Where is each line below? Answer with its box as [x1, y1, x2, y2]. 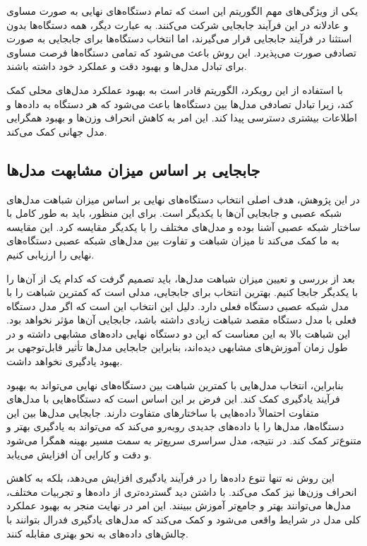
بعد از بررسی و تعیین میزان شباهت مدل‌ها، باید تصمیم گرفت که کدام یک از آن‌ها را [6, 271, 355, 285]
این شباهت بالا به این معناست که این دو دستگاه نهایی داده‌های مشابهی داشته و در [6, 326, 351, 340]
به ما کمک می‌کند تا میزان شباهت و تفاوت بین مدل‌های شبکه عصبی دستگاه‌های [6, 233, 339, 248]
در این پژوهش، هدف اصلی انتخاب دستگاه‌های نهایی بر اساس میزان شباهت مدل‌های [6, 191, 360, 206]
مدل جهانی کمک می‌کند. [6, 124, 107, 138]
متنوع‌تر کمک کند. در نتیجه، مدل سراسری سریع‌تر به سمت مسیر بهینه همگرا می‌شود [6, 433, 362, 448]
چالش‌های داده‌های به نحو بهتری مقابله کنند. [6, 526, 188, 540]
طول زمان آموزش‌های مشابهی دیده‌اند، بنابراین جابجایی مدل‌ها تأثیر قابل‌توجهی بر [6, 340, 348, 355]
